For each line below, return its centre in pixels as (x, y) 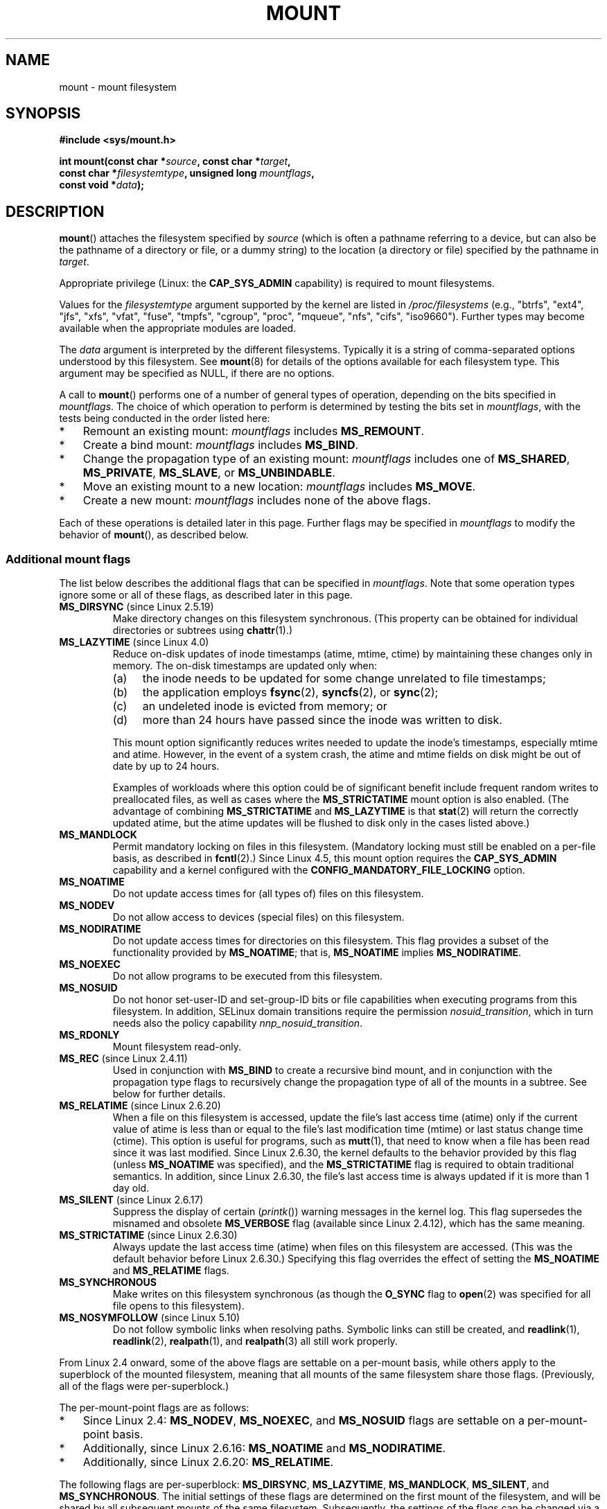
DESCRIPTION (55, 211)
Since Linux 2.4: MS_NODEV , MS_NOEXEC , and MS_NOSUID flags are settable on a (303, 1421)
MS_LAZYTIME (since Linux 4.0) (134, 642)
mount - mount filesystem (118, 87)
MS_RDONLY (89, 1035)
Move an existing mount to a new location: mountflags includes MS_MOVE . (279, 487)
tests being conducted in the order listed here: (165, 418)
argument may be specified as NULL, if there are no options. (197, 373)
